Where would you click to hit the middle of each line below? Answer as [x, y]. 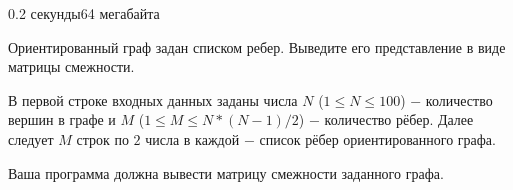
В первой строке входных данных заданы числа [153, 99]
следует [31, 138]
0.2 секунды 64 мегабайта [84, 13]
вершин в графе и [62, 119]
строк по [102, 138]
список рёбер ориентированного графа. [377, 138]
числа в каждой [192, 138]
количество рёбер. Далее [399, 119]
